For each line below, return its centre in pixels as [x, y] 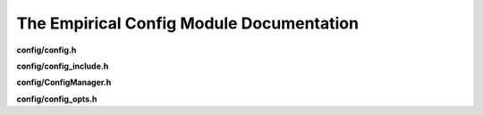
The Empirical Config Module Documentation [188, 23]
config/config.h [47, 50]
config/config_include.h [63, 66]
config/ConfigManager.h [64, 82]
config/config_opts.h [57, 99]
